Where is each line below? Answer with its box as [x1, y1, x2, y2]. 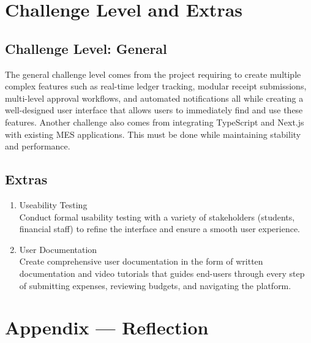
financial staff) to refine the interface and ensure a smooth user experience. [19, 222, 301, 235]
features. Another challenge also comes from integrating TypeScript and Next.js [5, 115, 304, 128]
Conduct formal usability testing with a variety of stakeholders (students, [19, 210, 295, 223]
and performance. [5, 140, 70, 153]
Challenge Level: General [5, 39, 167, 58]
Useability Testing [19, 198, 88, 211]
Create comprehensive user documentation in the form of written [19, 255, 263, 268]
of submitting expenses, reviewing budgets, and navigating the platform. [19, 279, 291, 292]
